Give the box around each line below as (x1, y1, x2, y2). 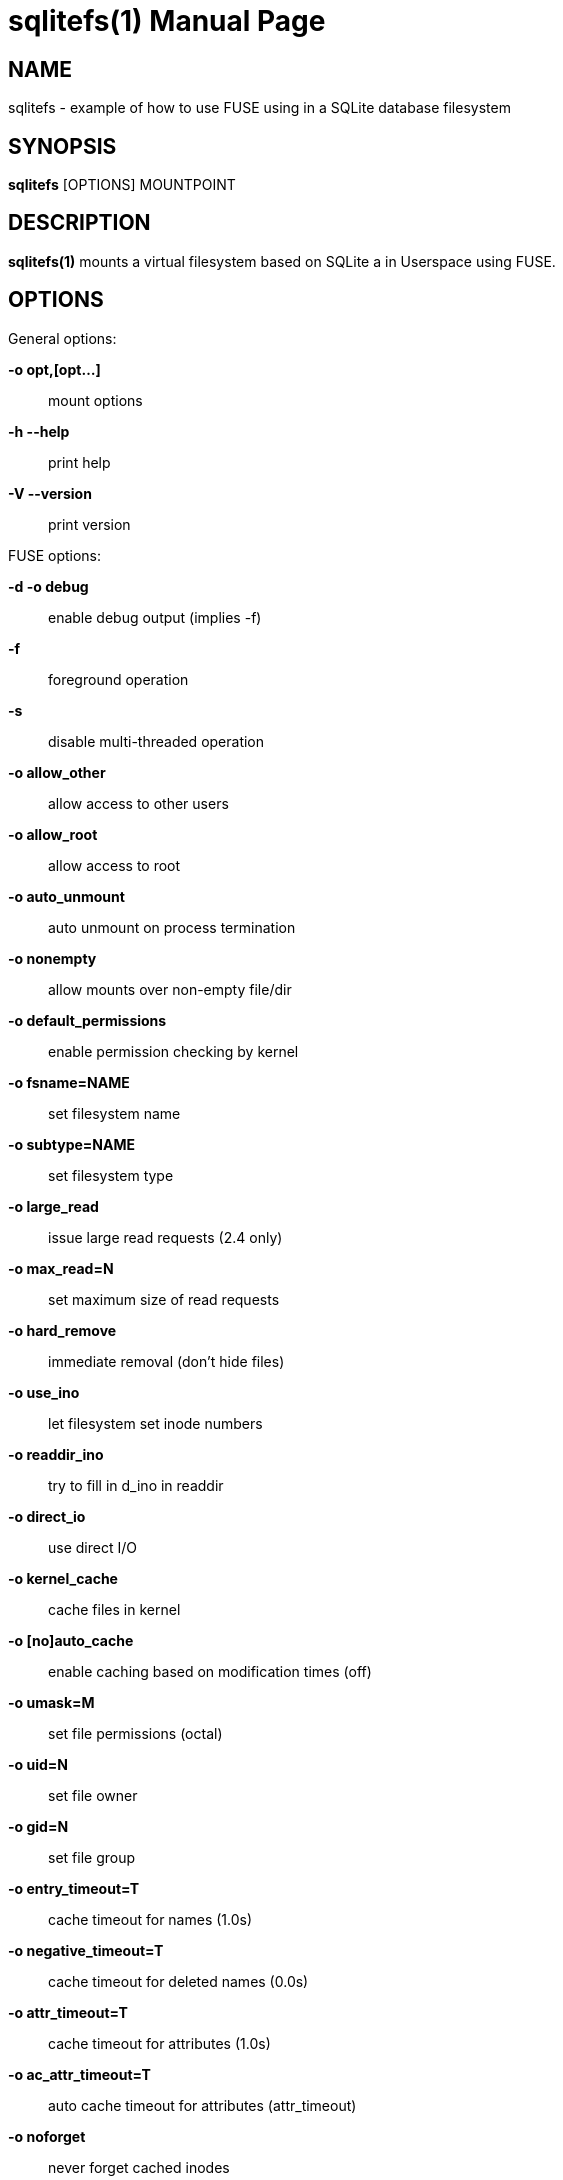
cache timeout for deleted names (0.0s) (48, 1972, 309, 1990)
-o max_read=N (8, 1259, 114, 1277)
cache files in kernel (48, 1600, 181, 1618)
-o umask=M (8, 1693, 95, 1711)
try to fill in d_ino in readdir (48, 1476, 224, 1494)
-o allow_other (8, 763, 106, 781)
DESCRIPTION (8, 210, 151, 236)
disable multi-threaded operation (48, 732, 265, 750)
